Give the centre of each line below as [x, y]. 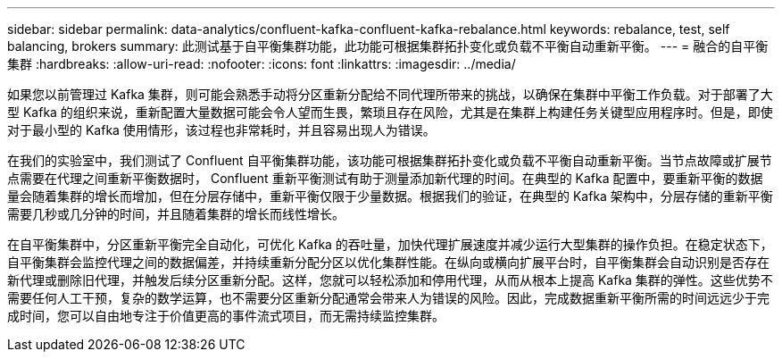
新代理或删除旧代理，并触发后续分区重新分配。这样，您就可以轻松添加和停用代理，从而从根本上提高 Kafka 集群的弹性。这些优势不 [390, 280]
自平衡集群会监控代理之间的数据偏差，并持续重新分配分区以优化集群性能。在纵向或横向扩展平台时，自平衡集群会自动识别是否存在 [388, 262]
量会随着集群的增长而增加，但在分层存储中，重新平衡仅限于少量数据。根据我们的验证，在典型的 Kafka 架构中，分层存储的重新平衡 [390, 196]
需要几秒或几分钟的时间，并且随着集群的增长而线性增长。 [176, 214]
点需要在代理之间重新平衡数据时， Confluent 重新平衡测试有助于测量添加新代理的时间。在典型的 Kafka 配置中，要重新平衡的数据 [385, 178]
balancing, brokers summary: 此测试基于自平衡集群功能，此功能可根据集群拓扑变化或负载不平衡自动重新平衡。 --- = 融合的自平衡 [388, 46]
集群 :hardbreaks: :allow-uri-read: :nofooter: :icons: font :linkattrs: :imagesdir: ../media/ [262, 64]
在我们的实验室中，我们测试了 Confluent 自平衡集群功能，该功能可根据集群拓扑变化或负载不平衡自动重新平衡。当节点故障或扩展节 [390, 160]
